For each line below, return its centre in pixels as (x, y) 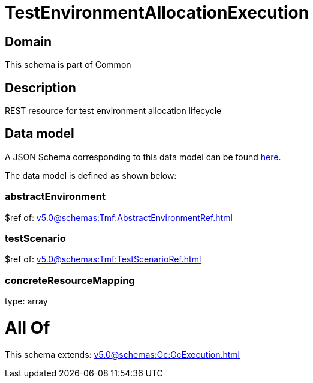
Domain (28, 41)
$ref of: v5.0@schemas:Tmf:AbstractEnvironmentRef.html (119, 217)
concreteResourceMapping (70, 280)
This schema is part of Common (68, 65)
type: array (26, 301)
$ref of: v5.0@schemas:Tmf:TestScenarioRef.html (103, 259)
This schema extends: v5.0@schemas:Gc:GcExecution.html (122, 354)
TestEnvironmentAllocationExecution (157, 13)
